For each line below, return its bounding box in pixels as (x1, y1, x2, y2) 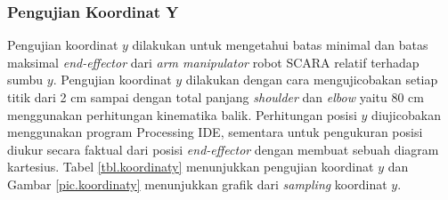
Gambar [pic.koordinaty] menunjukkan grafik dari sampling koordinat (7, 174, 387, 193)
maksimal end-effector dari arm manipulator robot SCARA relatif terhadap (7, 52, 419, 71)
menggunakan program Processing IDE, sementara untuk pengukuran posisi (7, 123, 423, 141)
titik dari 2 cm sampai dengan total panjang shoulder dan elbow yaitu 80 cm (7, 88, 424, 106)
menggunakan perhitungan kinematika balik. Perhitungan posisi (7, 105, 357, 124)
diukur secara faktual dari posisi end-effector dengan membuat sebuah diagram (7, 140, 439, 158)
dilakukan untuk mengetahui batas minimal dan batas (132, 36, 428, 54)
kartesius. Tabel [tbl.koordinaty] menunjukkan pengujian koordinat (7, 157, 374, 176)
